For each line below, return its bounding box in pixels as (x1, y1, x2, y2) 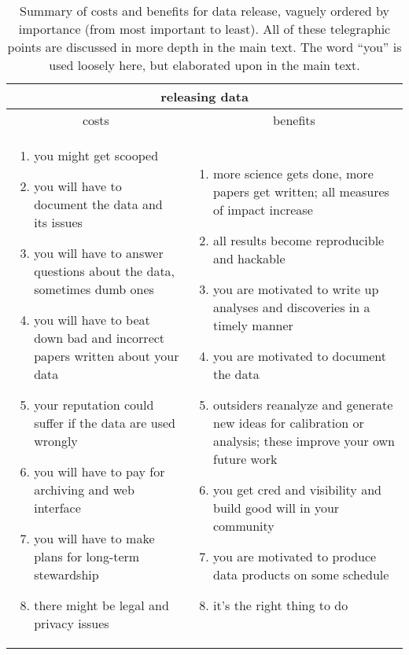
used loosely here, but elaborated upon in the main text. (49, 56, 360, 74)
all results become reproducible (212, 231, 385, 249)
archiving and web (34, 480, 134, 499)
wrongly (34, 432, 78, 450)
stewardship (34, 565, 99, 583)
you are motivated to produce (212, 547, 377, 565)
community (212, 517, 275, 535)
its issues (34, 213, 83, 231)
